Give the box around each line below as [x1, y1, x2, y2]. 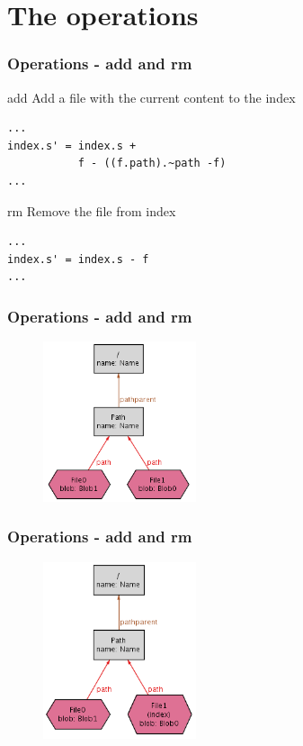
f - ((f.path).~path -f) [77, 157, 227, 170]
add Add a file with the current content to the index [7, 87, 296, 106]
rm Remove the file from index [7, 201, 176, 220]
